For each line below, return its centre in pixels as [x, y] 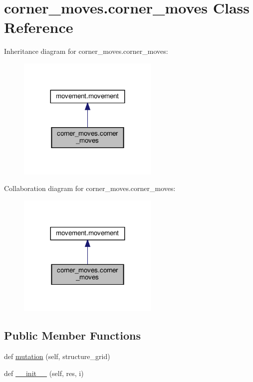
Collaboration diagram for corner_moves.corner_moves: [90, 188]
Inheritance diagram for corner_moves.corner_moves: [86, 51]
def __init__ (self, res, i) [44, 373]
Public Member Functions [72, 335]
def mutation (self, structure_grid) [57, 356]
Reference [39, 27]
